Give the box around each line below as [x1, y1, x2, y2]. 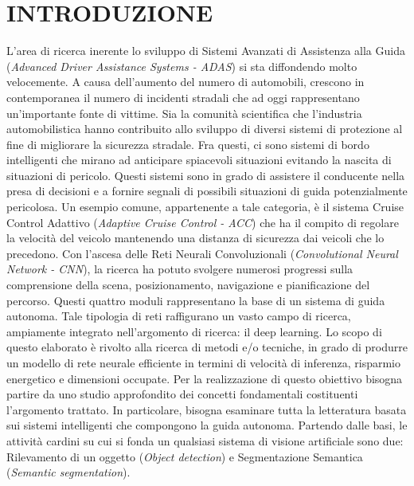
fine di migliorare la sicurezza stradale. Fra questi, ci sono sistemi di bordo [6, 135, 369, 152]
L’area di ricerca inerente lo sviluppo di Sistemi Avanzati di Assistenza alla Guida [6, 42, 405, 59]
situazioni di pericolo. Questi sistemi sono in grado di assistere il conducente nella [6, 167, 405, 183]
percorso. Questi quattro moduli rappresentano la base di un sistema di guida [6, 292, 385, 308]
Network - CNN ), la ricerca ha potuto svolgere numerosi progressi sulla [6, 261, 353, 277]
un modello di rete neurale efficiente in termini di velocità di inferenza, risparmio [6, 355, 400, 370]
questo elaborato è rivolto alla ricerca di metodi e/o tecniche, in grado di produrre [6, 339, 408, 355]
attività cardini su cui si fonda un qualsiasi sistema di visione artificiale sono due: [6, 432, 404, 449]
